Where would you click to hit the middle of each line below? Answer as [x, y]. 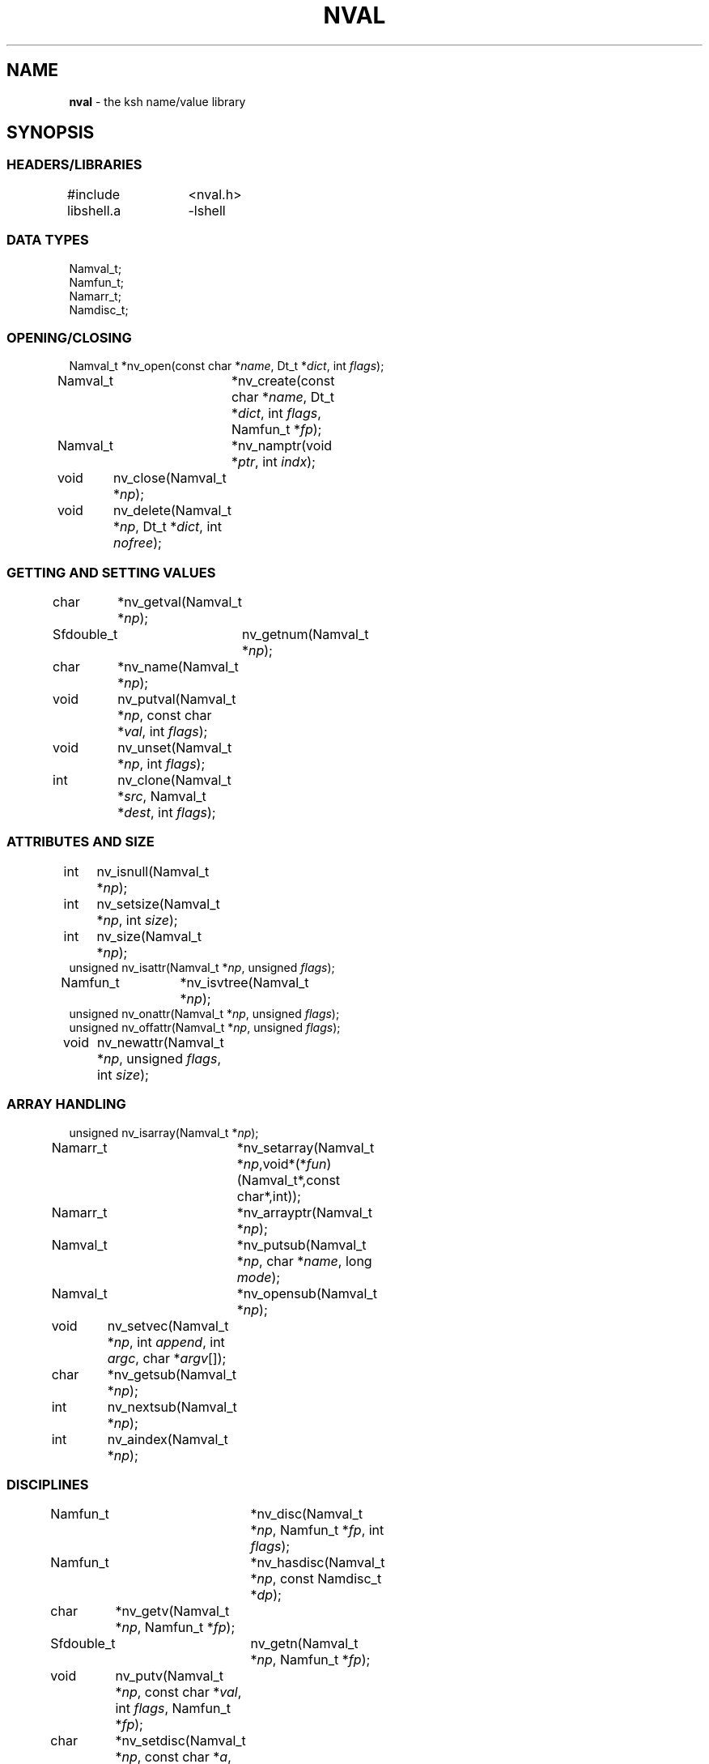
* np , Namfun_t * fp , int [317, 1530]
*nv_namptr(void [282, 446]
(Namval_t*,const [289, 1180]
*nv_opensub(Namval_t [307, 1293]
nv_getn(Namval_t [304, 1644]
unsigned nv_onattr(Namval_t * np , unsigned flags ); [204, 1013]
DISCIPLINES [48, 1484]
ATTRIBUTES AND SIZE [81, 842]
